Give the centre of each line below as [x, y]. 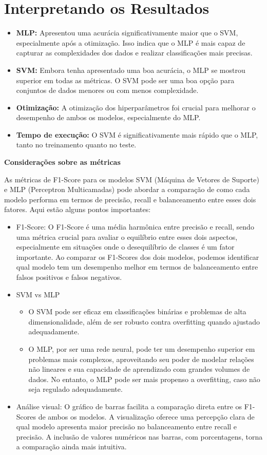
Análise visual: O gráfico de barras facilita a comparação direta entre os [129, 406]
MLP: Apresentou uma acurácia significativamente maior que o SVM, [127, 33]
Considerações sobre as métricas [62, 162]
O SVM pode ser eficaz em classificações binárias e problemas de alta [137, 311]
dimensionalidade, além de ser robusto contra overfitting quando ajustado [144, 321]
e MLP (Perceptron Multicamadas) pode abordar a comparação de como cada [127, 189]
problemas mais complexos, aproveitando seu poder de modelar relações [141, 359]
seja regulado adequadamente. [75, 389]
